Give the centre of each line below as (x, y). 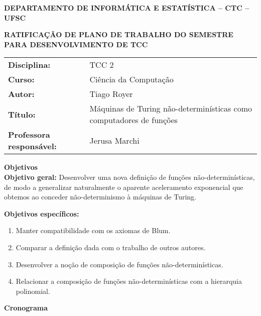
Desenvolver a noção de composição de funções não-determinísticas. (119, 264)
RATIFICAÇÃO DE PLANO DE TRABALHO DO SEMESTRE (119, 34)
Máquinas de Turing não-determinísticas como (171, 109)
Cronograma (26, 308)
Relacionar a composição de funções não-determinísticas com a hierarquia (129, 281)
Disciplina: (29, 65)
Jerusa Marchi (114, 140)
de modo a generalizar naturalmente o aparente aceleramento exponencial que (124, 187)
